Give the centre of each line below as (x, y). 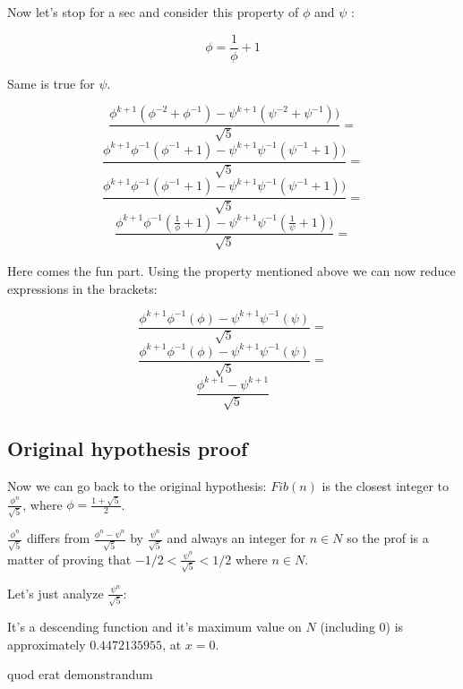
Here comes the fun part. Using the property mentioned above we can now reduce (231, 270)
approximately (47, 644)
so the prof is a (388, 538)
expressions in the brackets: (82, 288)
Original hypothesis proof (128, 448)
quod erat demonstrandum (80, 674)
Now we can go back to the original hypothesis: (137, 486)
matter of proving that (69, 559)
